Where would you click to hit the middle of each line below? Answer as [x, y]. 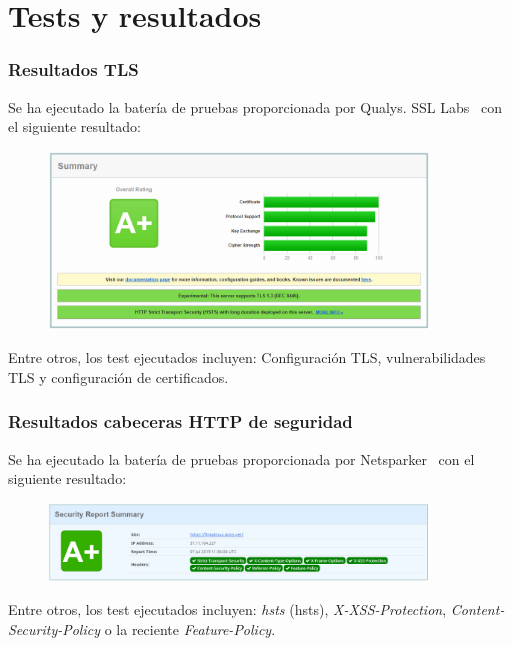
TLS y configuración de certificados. [118, 376]
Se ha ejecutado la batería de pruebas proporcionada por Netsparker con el [241, 458]
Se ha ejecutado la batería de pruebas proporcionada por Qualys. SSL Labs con [255, 106]
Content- [477, 609]
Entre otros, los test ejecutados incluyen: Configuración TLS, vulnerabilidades [247, 357]
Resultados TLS [73, 69]
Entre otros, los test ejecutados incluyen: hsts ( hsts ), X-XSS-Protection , [227, 609]
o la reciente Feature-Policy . [190, 629]
